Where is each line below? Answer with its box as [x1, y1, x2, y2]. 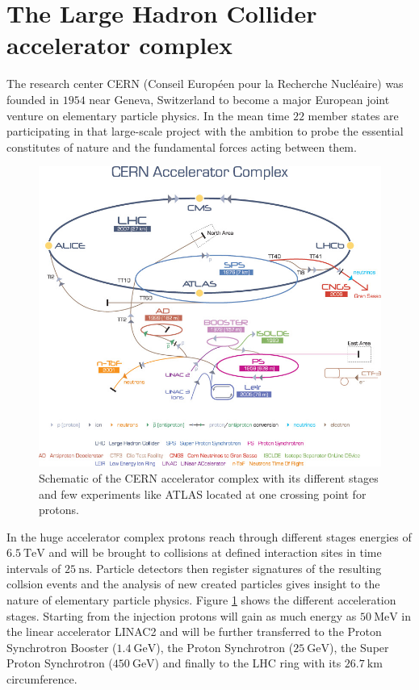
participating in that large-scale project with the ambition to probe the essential [6, 123, 404, 140]
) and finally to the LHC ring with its [154, 654, 341, 671]
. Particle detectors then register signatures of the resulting [89, 559, 382, 576]
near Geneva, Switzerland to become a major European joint [89, 90, 390, 107]
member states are [308, 107, 399, 123]
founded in [6, 90, 59, 107]
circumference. [6, 671, 78, 688]
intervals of [6, 559, 61, 576]
